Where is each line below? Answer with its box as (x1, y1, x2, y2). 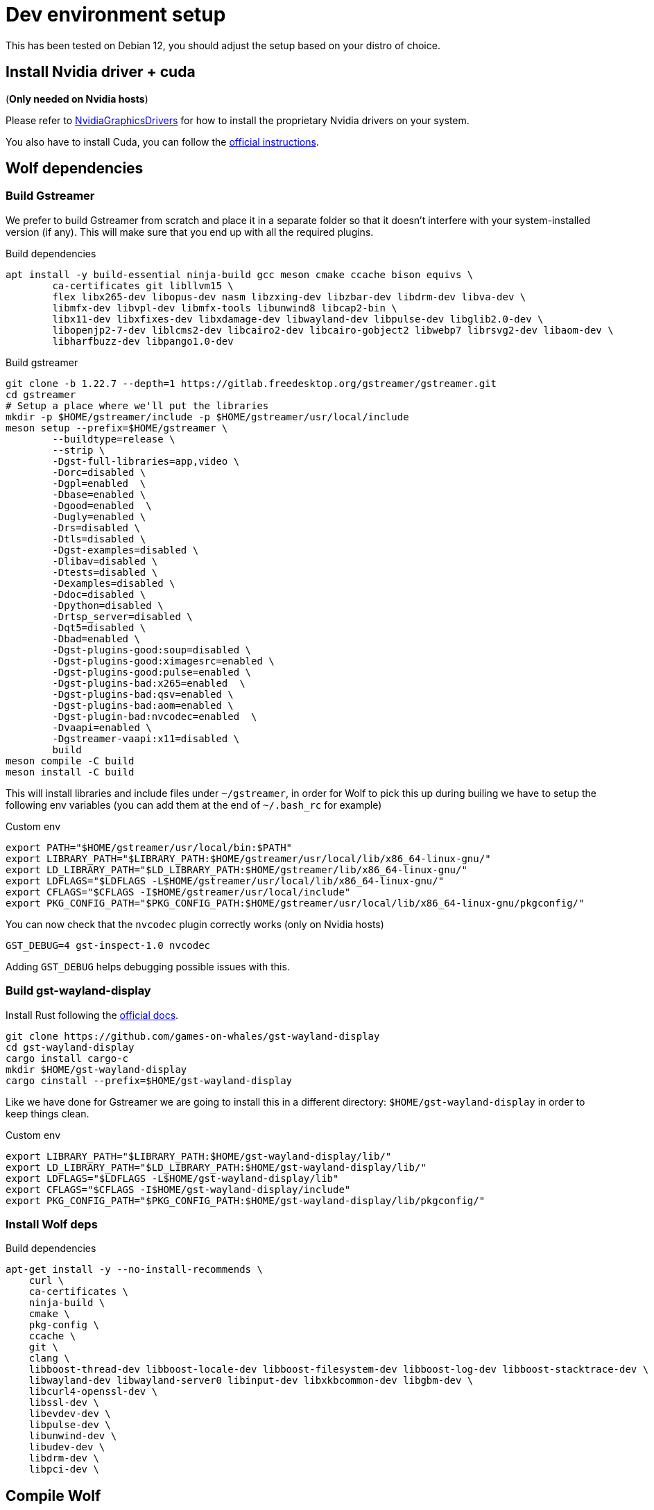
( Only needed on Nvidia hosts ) (6, 92, 148, 105)
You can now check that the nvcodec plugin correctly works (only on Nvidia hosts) (6, 918, 384, 930)
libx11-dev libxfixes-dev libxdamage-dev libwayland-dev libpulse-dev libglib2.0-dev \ (52, 313, 544, 325)
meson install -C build (6, 766, 135, 778)
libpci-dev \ (28, 1464, 99, 1475)
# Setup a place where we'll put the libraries (6, 400, 269, 411)
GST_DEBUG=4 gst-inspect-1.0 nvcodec (6, 939, 211, 951)
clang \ (28, 1353, 70, 1364)
